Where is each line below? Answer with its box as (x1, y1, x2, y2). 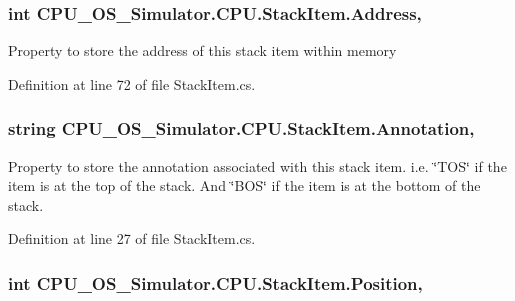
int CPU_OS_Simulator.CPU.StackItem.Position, (8, 270, 423, 295)
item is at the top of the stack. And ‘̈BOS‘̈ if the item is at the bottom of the (8, 175, 481, 196)
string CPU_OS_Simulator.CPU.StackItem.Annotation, (8, 116, 475, 141)
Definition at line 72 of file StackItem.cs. (8, 73, 256, 94)
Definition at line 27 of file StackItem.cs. (8, 228, 256, 249)
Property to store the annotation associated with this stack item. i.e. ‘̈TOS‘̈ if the (8, 155, 507, 176)
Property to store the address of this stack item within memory (8, 40, 397, 61)
